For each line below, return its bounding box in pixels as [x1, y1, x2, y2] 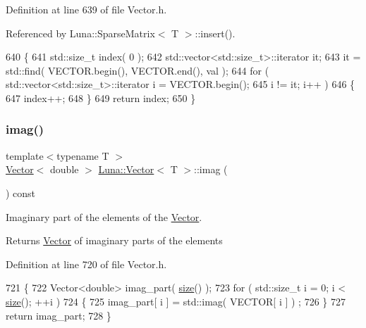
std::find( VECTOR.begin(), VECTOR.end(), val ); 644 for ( [6, 63, 269, 77]
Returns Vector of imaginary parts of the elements [6, 233, 223, 248]
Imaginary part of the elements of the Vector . [6, 209, 202, 224]
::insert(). [195, 25, 236, 40]
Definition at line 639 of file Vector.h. [6, 2, 167, 16]
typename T [56, 148, 109, 163]
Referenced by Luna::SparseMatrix [6, 25, 155, 40]
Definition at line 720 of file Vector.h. [6, 256, 167, 271]
